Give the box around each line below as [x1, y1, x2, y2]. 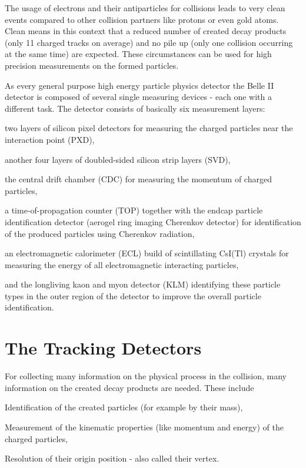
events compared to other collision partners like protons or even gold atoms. [5, 13, 279, 25]
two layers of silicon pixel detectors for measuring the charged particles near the [5, 122, 293, 134]
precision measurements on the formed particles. [5, 59, 179, 71]
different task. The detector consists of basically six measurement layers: [5, 102, 265, 114]
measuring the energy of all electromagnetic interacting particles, [5, 258, 239, 270]
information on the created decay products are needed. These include [5, 381, 254, 393]
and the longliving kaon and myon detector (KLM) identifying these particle [5, 278, 281, 290]
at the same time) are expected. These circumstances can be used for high [5, 48, 272, 60]
